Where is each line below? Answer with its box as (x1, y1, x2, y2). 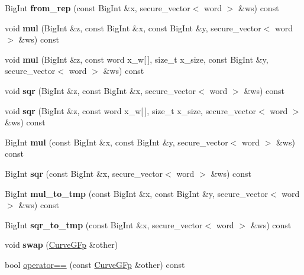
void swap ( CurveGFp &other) (5, 238, 118, 251)
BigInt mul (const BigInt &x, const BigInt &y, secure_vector (5, 135, 228, 148)
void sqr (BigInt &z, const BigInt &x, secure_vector (5, 84, 196, 96)
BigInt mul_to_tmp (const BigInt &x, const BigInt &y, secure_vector (5, 187, 268, 199)
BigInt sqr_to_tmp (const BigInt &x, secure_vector (5, 218, 203, 231)
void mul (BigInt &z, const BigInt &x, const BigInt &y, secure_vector (5, 21, 261, 34)
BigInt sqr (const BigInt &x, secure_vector (5, 167, 163, 179)
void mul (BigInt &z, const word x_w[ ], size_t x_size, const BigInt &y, (5, 53, 269, 65)
